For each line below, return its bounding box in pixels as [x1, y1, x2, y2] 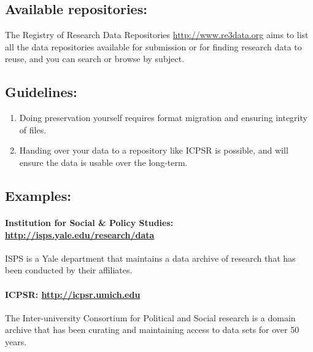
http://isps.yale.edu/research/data [5, 228, 155, 241]
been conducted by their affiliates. [5, 264, 133, 276]
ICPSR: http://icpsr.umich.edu [5, 287, 141, 300]
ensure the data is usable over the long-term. [19, 155, 188, 168]
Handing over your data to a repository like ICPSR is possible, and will [19, 144, 288, 157]
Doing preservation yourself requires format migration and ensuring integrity [19, 111, 307, 124]
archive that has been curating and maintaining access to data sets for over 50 [5, 323, 299, 336]
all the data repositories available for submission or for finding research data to [5, 40, 302, 53]
